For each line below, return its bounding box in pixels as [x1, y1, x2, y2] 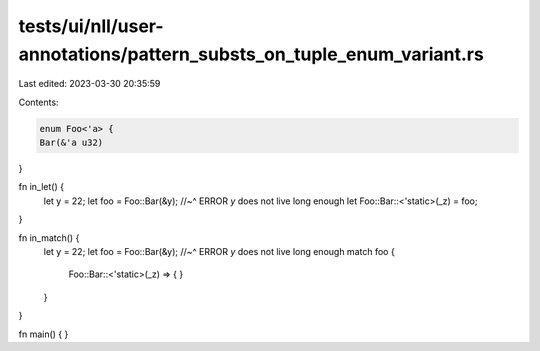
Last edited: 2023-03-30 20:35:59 [18, 78, 161, 90]
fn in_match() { [18, 231, 80, 244]
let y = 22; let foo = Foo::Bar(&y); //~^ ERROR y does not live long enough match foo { [43, 246, 395, 258]
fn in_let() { [18, 181, 65, 193]
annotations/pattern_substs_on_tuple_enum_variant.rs [18, 43, 484, 65]
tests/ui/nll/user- [18, 15, 164, 37]
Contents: [18, 96, 59, 108]
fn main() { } [18, 328, 69, 340]
